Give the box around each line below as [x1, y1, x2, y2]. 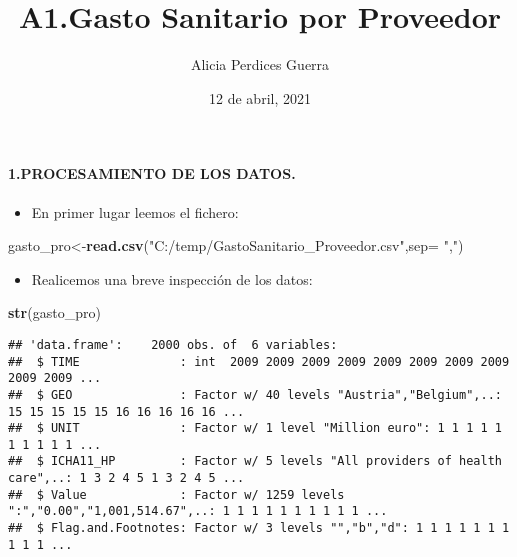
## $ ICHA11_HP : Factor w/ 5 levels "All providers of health [8, 454, 502, 469]
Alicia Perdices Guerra [190, 54, 330, 75]
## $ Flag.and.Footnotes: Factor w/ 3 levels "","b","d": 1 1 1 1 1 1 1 [8, 521, 510, 536]
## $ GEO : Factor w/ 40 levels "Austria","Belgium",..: [8, 387, 502, 402]
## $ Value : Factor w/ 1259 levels [8, 487, 345, 502]
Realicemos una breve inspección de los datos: [31, 268, 313, 289]
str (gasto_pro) [8, 302, 101, 323]
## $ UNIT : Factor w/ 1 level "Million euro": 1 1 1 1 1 [8, 421, 502, 436]
